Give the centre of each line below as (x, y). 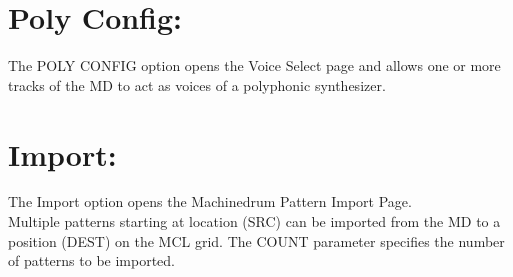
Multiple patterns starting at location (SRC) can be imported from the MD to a (254, 221)
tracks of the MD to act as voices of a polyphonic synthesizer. (197, 84)
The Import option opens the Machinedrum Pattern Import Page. (210, 201)
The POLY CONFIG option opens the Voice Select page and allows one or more (254, 65)
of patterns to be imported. (92, 260)
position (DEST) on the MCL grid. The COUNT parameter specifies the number (256, 240)
